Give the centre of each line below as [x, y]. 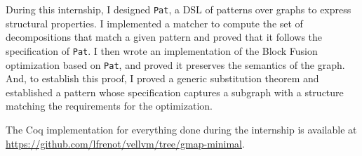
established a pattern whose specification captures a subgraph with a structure [175, 92]
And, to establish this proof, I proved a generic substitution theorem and [162, 78]
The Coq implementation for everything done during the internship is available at [181, 129]
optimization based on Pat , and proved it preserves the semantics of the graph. [175, 64]
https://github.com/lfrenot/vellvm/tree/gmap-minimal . [125, 143]
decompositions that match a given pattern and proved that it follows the [164, 37]
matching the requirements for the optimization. [109, 106]
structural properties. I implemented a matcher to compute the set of [154, 23]
